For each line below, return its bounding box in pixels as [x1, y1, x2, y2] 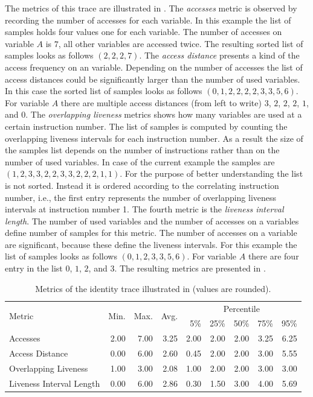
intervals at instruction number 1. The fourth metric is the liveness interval [5, 203, 284, 215]
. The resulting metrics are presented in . [114, 262, 266, 275]
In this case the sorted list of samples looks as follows [5, 84, 202, 97]
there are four [248, 250, 299, 262]
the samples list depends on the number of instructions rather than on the [5, 144, 280, 156]
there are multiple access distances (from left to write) [60, 96, 262, 109]
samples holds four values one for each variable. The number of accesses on [5, 25, 282, 38]
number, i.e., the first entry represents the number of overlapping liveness [5, 191, 277, 203]
